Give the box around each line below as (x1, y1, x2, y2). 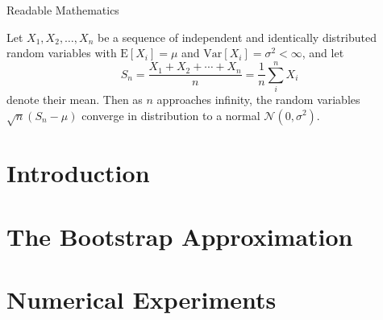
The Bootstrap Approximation (6, 219, 353, 252)
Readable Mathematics (6, 2, 119, 18)
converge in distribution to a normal (81, 106, 260, 123)
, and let (302, 44, 344, 61)
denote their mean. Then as (6, 90, 143, 107)
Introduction (6, 156, 150, 189)
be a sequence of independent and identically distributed (97, 28, 377, 45)
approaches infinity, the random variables (156, 90, 360, 107)
